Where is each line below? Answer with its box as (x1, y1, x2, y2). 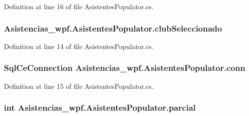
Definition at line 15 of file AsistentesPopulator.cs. (4, 81, 154, 91)
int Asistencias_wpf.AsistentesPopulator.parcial (4, 101, 196, 114)
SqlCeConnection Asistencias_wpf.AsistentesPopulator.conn (4, 62, 246, 74)
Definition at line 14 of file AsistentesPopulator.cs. (4, 41, 154, 51)
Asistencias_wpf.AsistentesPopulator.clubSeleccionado (4, 22, 222, 34)
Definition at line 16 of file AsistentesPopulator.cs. (4, 1, 154, 11)
